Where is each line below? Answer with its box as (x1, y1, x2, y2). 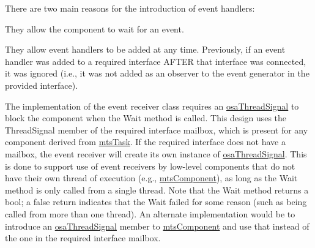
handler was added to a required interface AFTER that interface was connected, (5, 54, 306, 67)
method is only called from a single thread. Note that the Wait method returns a (5, 183, 309, 196)
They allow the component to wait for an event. (5, 22, 184, 35)
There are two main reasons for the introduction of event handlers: (5, 2, 255, 14)
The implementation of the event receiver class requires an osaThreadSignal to (5, 99, 299, 112)
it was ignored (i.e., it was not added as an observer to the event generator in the (5, 67, 309, 80)
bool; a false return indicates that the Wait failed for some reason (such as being (5, 195, 307, 208)
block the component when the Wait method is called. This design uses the (5, 111, 287, 124)
